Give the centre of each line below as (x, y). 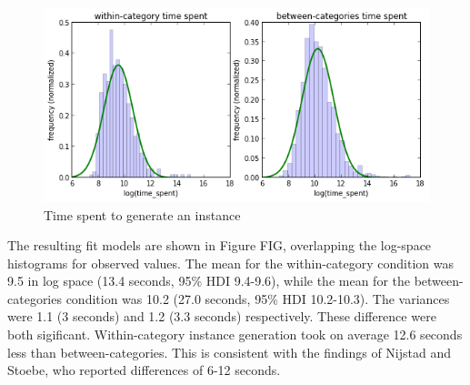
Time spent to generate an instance (142, 214)
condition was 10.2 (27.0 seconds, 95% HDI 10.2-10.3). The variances (258, 298)
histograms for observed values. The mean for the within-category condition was (230, 263)
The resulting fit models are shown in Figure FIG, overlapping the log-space (220, 245)
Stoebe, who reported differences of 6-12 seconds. (144, 370)
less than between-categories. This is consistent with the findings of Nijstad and (229, 352)
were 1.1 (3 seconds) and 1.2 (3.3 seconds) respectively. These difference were (222, 316)
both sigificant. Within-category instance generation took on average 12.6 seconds (235, 334)
